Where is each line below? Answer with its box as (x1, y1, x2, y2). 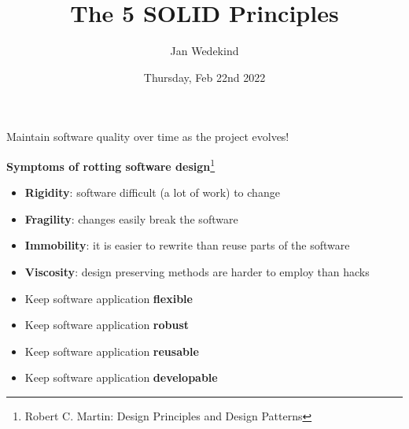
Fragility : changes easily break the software (24, 210, 238, 227)
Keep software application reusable (24, 342, 199, 359)
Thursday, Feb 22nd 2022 (143, 68, 266, 85)
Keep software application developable (24, 369, 218, 386)
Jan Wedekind (170, 43, 239, 59)
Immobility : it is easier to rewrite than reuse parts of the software (24, 237, 350, 253)
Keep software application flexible (24, 290, 193, 306)
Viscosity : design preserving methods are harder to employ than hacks (24, 263, 370, 279)
